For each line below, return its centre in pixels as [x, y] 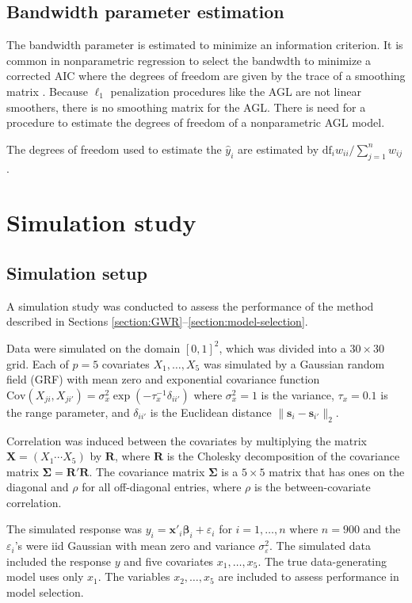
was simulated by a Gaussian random [294, 363]
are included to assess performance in [309, 576]
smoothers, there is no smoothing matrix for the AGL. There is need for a [186, 107]
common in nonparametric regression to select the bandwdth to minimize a [189, 60]
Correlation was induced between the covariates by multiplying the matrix [187, 440]
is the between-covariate [312, 487]
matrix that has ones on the [337, 471]
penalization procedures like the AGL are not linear [236, 91]
